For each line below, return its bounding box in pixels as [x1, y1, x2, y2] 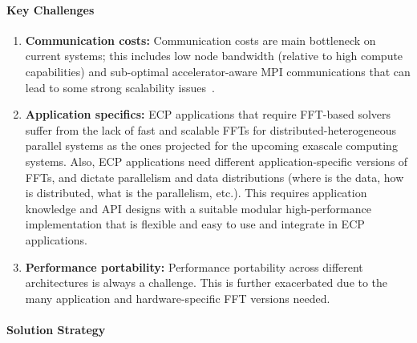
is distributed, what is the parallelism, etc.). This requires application [25, 184, 367, 201]
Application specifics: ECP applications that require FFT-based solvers [25, 106, 391, 123]
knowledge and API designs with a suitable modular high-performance [25, 200, 371, 216]
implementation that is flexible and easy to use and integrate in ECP [25, 216, 365, 232]
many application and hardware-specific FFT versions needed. [25, 289, 330, 306]
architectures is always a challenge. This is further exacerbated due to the [25, 274, 388, 291]
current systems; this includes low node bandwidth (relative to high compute [25, 47, 403, 64]
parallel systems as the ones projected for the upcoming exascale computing [25, 137, 398, 154]
